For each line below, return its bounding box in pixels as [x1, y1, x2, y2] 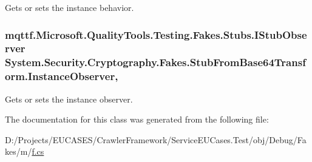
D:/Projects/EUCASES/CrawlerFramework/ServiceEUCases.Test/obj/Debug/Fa [5, 133, 307, 146]
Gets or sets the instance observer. [5, 92, 133, 105]
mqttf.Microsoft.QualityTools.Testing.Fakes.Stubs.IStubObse [5, 27, 307, 42]
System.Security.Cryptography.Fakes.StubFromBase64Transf [5, 55, 306, 70]
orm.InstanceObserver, [5, 69, 118, 84]
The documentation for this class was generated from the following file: [5, 113, 269, 126]
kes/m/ [5, 145, 32, 158]
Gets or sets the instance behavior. [5, 1, 134, 13]
